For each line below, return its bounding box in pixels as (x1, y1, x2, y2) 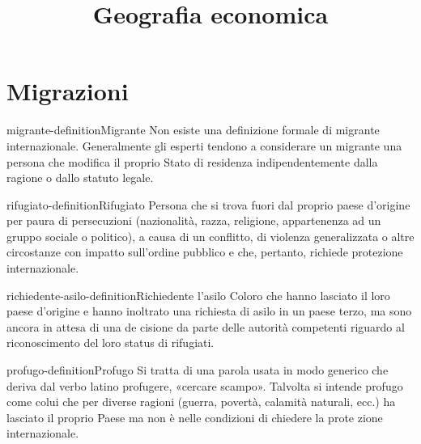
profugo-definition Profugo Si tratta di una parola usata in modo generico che (6, 362, 389, 378)
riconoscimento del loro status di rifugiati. (6, 334, 215, 351)
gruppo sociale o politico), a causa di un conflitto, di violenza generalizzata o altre (6, 227, 415, 244)
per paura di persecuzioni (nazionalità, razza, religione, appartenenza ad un (6, 212, 381, 229)
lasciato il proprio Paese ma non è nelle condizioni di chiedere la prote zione (6, 408, 383, 425)
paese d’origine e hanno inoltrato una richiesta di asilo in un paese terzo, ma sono (6, 302, 412, 319)
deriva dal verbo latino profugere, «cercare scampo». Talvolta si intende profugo (6, 377, 403, 394)
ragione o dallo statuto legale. (6, 169, 154, 186)
